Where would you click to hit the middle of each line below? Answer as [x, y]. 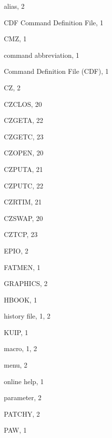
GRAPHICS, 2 [26, 283]
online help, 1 [24, 381]
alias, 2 [14, 6]
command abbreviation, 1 [42, 55]
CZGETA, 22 [24, 120]
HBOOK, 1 [21, 299]
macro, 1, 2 [21, 348]
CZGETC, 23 [24, 136]
